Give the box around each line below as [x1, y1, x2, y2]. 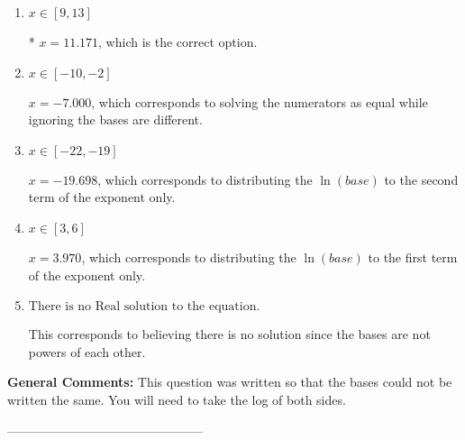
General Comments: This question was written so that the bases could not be [7, 372, 452, 391]
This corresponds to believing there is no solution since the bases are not [28, 325, 431, 344]
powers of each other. [28, 342, 146, 361]
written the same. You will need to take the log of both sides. [7, 390, 346, 408]
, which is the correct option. [98, 32, 258, 50]
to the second [384, 170, 459, 188]
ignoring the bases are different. [28, 110, 203, 129]
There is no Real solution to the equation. [28, 300, 260, 314]
